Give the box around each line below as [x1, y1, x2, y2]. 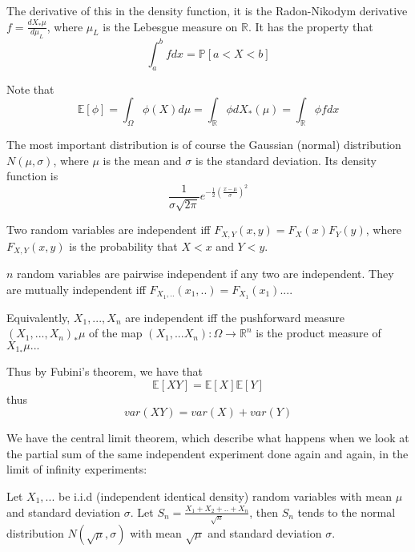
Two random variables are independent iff [6, 221, 211, 238]
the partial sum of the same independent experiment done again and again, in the [6, 445, 409, 461]
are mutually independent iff [6, 280, 146, 297]
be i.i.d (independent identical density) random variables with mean [58, 487, 392, 504]
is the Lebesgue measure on [103, 18, 238, 34]
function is [6, 167, 58, 184]
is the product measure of [256, 324, 381, 341]
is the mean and [103, 151, 182, 168]
